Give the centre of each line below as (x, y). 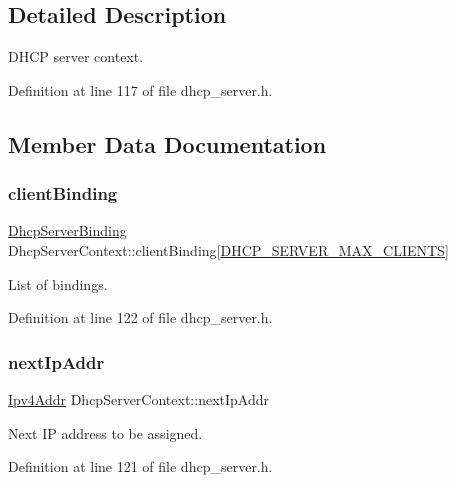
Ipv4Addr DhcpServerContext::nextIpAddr (138, 398)
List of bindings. (58, 283)
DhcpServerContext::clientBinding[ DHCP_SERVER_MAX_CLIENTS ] (228, 249)
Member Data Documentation (167, 143)
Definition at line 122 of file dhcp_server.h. (140, 317)
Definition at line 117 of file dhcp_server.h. (140, 89)
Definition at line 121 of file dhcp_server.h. (140, 466)
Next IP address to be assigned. (105, 432)
